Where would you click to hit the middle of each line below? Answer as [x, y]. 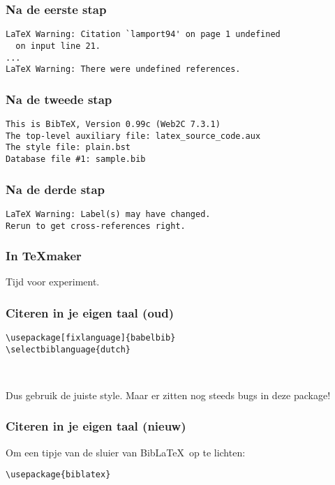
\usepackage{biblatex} [58, 475]
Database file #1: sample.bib [76, 159]
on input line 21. [58, 46]
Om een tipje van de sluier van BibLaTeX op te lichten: [126, 452]
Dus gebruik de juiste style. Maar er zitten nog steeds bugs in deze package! [168, 395]
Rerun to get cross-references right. [96, 226]
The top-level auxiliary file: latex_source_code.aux [133, 136]
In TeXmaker [44, 256]
